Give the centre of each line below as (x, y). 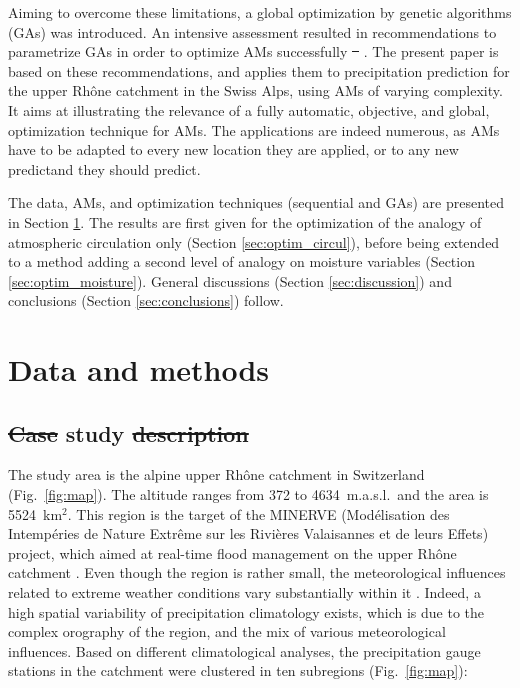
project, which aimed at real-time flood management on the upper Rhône (232, 552)
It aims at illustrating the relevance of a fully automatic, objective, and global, (249, 109)
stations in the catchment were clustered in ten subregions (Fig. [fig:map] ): (238, 670)
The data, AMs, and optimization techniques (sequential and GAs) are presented (256, 202)
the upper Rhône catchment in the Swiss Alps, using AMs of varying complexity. (255, 90)
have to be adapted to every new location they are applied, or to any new (233, 149)
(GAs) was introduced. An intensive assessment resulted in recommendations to (252, 31)
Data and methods (138, 369)
